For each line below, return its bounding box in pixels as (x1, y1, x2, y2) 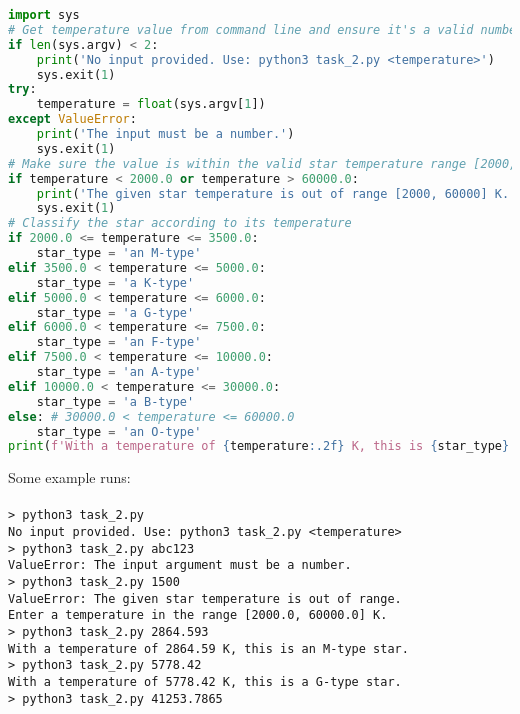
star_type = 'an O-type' (36, 424, 202, 439)
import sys (8, 8, 80, 22)
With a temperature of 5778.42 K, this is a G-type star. (8, 675, 402, 689)
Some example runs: (8, 467, 131, 488)
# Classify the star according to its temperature (8, 216, 352, 231)
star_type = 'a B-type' (36, 394, 195, 409)
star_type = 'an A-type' (36, 365, 202, 379)
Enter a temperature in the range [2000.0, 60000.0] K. (8, 608, 388, 623)
